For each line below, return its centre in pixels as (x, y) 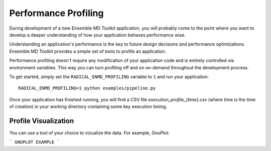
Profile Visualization (42, 121)
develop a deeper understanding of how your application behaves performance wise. (97, 35)
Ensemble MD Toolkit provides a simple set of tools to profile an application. (88, 51)
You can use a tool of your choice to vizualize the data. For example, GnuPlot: (90, 132)
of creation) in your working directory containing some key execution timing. (88, 107)
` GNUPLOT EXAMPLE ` (35, 142)
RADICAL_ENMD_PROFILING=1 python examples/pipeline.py (87, 88)
